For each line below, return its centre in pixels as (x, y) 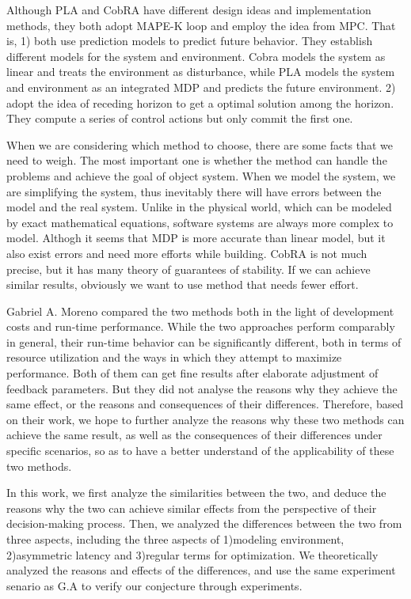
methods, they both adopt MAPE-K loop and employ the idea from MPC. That (201, 25)
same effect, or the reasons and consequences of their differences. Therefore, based (205, 404)
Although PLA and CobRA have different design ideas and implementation (189, 9)
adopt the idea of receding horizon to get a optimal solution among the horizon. (200, 102)
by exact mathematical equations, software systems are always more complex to (200, 222)
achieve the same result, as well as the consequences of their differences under (194, 435)
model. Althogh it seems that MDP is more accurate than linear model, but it (196, 238)
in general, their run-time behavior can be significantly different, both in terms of (204, 341)
